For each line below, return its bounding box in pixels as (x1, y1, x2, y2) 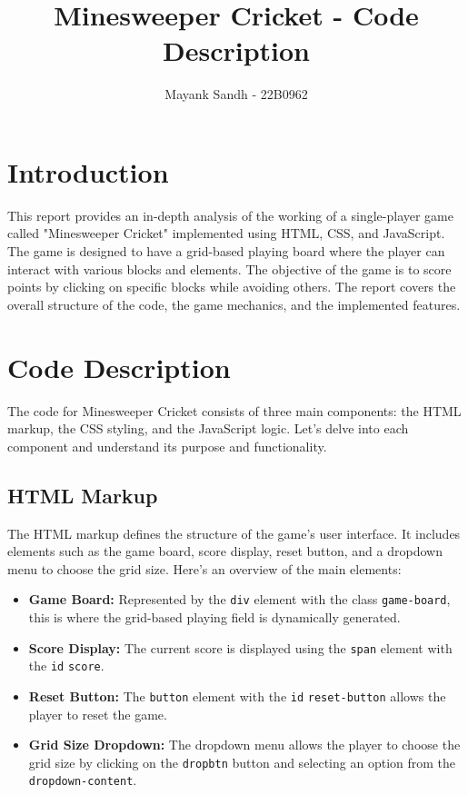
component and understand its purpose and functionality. (7, 436, 327, 455)
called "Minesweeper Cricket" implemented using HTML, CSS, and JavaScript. (7, 224, 445, 243)
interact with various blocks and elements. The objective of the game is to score (7, 259, 452, 278)
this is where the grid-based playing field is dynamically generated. (28, 607, 401, 626)
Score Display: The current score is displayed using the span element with (28, 638, 453, 657)
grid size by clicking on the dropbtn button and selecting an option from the (28, 752, 456, 771)
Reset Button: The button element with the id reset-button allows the (28, 686, 446, 705)
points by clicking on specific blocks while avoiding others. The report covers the (7, 277, 456, 296)
